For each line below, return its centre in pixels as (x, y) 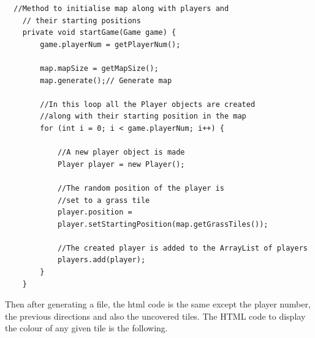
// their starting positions (82, 20)
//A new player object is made (121, 152)
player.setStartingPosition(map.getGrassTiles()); (163, 224)
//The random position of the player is (141, 188)
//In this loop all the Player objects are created (148, 104)
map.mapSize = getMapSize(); (99, 68)
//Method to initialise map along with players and (121, 9)
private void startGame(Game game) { (99, 33)
